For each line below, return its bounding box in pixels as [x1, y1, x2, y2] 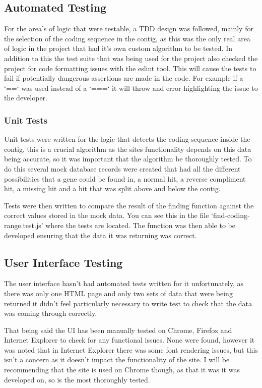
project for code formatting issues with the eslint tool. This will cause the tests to [4, 63, 256, 73]
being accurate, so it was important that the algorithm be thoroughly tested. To [4, 153, 252, 164]
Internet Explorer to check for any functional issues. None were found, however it [4, 335, 255, 345]
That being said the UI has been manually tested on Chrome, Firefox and [4, 324, 232, 335]
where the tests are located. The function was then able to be [45, 219, 235, 230]
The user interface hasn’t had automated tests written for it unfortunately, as [4, 278, 244, 289]
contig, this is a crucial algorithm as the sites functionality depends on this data [4, 143, 251, 154]
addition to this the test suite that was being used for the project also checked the [4, 52, 258, 63]
